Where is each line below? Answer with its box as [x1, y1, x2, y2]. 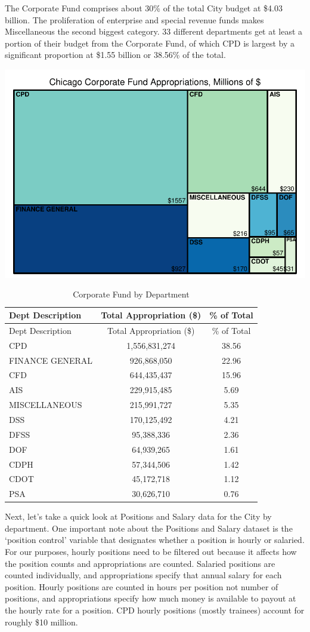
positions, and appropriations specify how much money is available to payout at [5, 592, 296, 605]
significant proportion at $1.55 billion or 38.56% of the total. [5, 48, 226, 61]
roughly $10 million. [5, 615, 78, 628]
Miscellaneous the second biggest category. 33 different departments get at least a [5, 25, 303, 38]
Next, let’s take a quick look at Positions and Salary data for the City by [5, 510, 272, 523]
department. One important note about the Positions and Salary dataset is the [5, 521, 293, 534]
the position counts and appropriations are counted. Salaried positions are [5, 557, 275, 569]
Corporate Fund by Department [73, 288, 190, 300]
